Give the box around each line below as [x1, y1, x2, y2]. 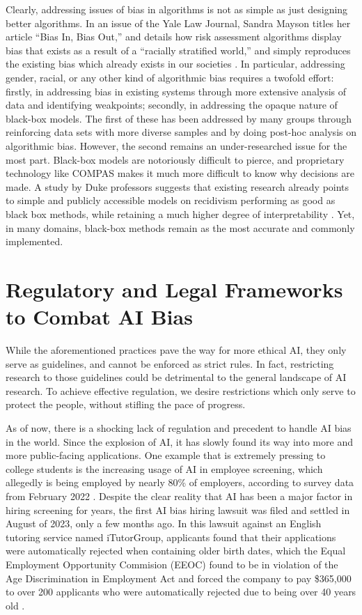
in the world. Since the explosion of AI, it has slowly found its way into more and [6, 434, 353, 449]
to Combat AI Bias [6, 302, 193, 331]
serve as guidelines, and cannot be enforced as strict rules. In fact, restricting [6, 356, 334, 371]
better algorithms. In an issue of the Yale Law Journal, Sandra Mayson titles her [6, 15, 351, 30]
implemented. [6, 234, 63, 249]
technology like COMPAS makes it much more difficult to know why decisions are [6, 166, 354, 180]
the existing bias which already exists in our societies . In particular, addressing [6, 56, 345, 71]
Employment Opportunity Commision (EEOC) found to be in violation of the [6, 556, 338, 571]
